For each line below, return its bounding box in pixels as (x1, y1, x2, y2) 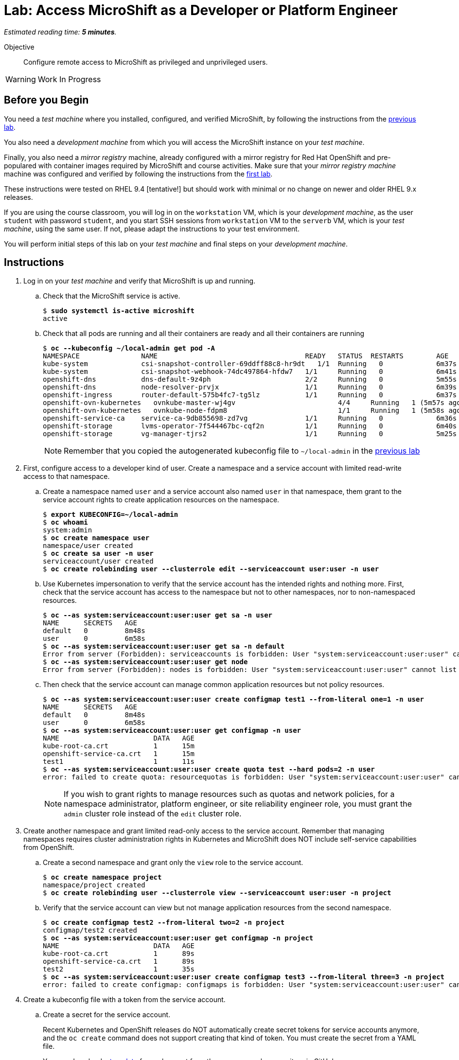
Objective (4, 42, 35, 51)
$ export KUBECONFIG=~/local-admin (43, 511, 178, 519)
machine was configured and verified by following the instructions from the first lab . (4, 169, 273, 178)
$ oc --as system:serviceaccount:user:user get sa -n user (43, 611, 273, 619)
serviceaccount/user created (43, 557, 154, 565)
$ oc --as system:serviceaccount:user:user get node (43, 658, 248, 666)
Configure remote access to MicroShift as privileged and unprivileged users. (23, 57, 268, 66)
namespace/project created (43, 881, 145, 889)
